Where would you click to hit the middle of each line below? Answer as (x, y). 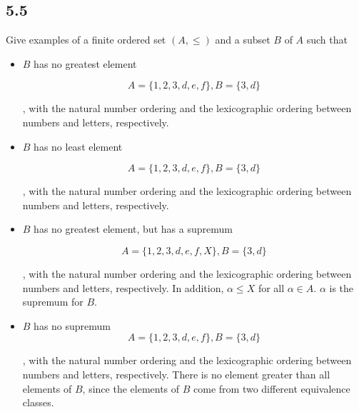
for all (271, 287)
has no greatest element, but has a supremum (133, 229)
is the (342, 287)
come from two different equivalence (272, 388)
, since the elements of (131, 388)
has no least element (78, 146)
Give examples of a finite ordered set (86, 40)
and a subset (243, 40)
